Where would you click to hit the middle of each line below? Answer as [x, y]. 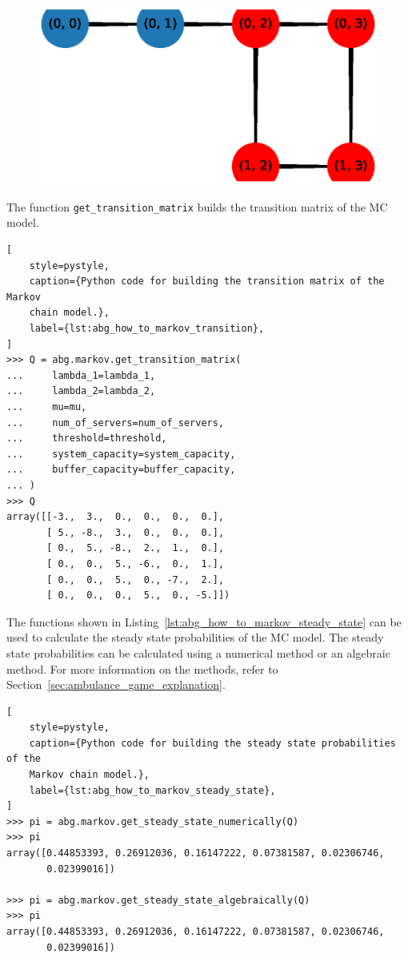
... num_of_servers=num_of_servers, [116, 423]
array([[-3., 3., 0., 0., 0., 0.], [116, 517]
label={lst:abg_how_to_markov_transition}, [147, 329]
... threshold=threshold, [87, 439]
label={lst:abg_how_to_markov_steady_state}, [152, 790]
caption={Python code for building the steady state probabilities [212, 743]
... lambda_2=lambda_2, [81, 391]
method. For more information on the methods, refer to [142, 668]
